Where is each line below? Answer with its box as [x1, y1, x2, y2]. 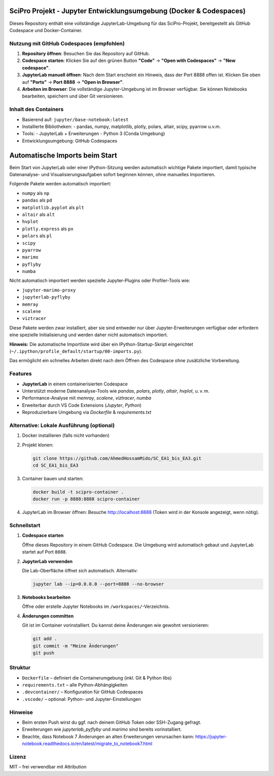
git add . [32, 636, 57, 642]
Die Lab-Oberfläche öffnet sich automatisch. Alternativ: [22, 568, 138, 574]
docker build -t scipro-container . [32, 489, 124, 495]
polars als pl [22, 233, 52, 239]
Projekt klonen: [22, 442, 54, 448]
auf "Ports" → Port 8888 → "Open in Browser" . [22, 79, 124, 85]
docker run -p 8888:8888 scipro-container [32, 496, 140, 502]
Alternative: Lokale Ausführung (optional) [9, 422, 115, 429]
